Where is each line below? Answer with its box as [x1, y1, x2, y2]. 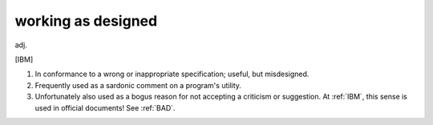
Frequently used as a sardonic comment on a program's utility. [34, 80, 242, 90]
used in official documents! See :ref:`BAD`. [34, 103, 176, 112]
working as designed [14, 12, 158, 30]
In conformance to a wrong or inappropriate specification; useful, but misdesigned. [34, 69, 310, 79]
